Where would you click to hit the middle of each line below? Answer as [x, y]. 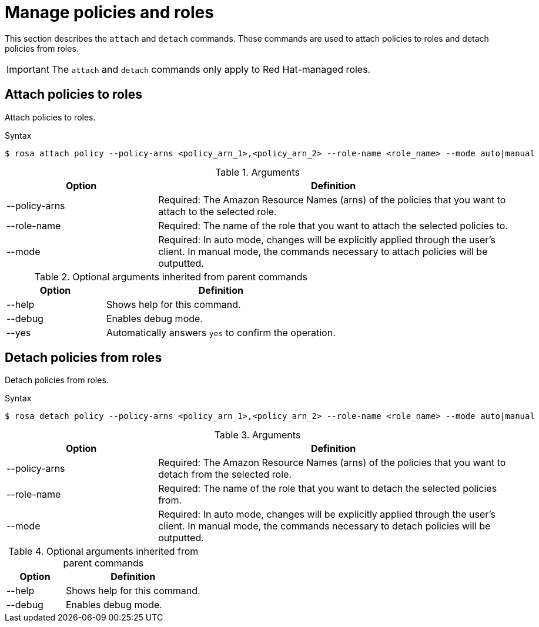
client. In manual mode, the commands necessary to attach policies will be [323, 251]
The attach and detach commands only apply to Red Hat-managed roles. [211, 69]
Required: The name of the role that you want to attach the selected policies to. [333, 225]
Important [28, 69]
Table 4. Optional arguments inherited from [103, 551]
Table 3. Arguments [257, 435]
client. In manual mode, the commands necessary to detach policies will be [324, 526]
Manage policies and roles [109, 12]
